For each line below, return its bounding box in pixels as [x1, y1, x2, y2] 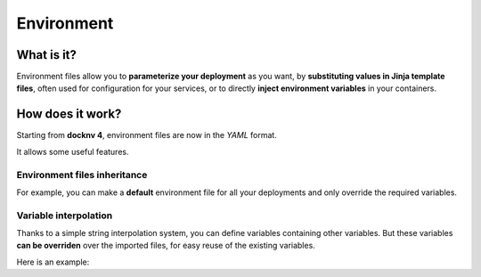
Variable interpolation [16, 209, 113, 222]
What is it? [16, 47, 77, 62]
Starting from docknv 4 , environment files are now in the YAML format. [16, 130, 278, 141]
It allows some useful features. [16, 146, 129, 157]
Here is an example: [16, 257, 90, 267]
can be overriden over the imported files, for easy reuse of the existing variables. [16, 240, 315, 251]
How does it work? [16, 107, 122, 122]
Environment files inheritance [16, 168, 148, 181]
